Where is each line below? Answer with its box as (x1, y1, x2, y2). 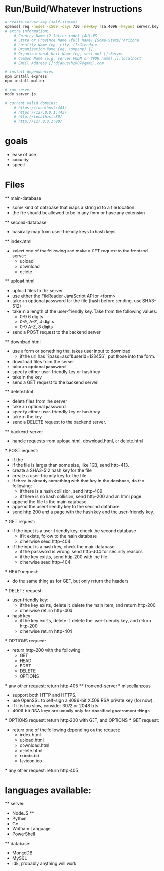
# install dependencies (5, 69, 54, 74)
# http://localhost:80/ (14, 114, 63, 119)
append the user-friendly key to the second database (12, 504, 120, 510)
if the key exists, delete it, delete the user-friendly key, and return (19, 618, 151, 624)
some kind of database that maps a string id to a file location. (12, 205, 136, 211)
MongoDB (12, 850, 33, 856)
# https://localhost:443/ (14, 105, 67, 110)
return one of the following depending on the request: (12, 727, 121, 733)
